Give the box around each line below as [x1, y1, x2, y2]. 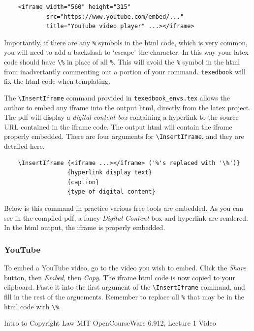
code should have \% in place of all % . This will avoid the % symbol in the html [4, 57, 240, 67]
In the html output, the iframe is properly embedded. [4, 222, 165, 232]
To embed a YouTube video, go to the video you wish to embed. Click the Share [4, 263, 246, 272]
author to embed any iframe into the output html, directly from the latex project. [4, 102, 251, 112]
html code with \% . [4, 301, 61, 311]
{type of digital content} [67, 188, 156, 196]
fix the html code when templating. [4, 76, 110, 86]
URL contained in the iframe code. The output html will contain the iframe [4, 121, 232, 132]
